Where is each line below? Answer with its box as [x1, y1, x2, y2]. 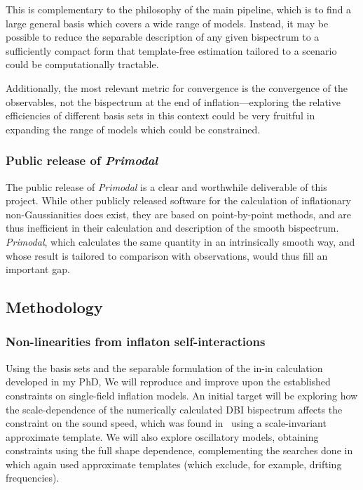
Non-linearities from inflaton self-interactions [6, 333, 266, 350]
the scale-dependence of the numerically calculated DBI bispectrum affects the [6, 402, 343, 416]
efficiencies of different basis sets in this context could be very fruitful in [6, 108, 315, 123]
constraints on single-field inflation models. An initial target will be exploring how [6, 388, 358, 402]
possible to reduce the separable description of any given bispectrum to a [6, 29, 320, 44]
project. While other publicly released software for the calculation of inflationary [6, 193, 351, 208]
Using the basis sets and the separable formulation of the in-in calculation [6, 360, 323, 375]
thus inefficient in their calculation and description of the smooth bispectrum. [6, 220, 339, 235]
